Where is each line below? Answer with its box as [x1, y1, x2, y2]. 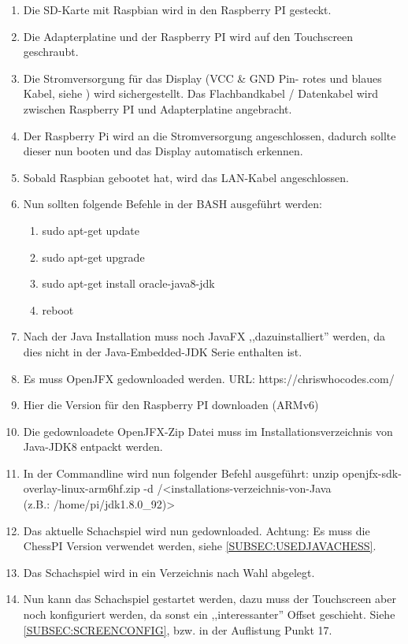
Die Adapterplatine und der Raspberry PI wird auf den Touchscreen [23, 28, 354, 44]
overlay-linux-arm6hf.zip [23, 480, 140, 497]
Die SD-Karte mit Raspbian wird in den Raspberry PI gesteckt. [23, 2, 332, 17]
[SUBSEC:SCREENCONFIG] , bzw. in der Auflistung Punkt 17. [23, 621, 332, 638]
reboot [42, 301, 74, 318]
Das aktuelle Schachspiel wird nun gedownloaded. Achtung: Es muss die [23, 522, 370, 538]
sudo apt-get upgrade [42, 248, 145, 265]
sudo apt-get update [42, 221, 139, 238]
